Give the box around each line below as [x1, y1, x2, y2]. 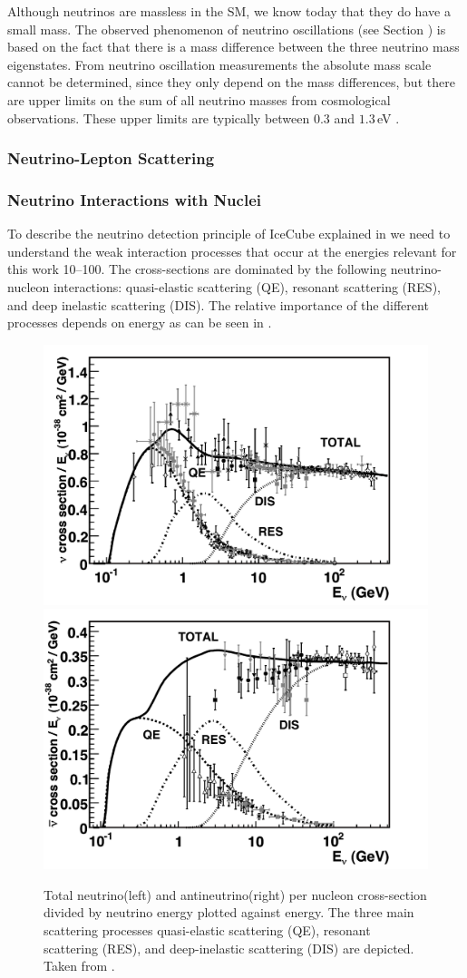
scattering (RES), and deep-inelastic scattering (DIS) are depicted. [44, 938, 414, 957]
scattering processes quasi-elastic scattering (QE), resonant [44, 921, 371, 940]
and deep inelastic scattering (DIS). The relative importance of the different [7, 295, 429, 314]
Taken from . [44, 956, 115, 975]
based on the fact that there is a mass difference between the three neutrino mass [7, 37, 460, 56]
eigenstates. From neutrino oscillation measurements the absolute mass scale [7, 54, 432, 73]
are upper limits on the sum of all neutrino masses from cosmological [7, 90, 391, 109]
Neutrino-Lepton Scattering [7, 147, 215, 170]
